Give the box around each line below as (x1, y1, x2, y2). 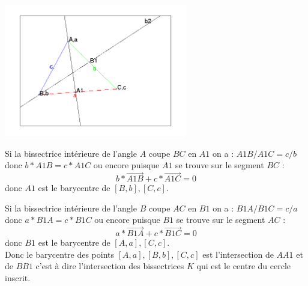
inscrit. (5, 272, 31, 284)
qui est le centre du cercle (196, 260, 291, 272)
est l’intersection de (202, 248, 274, 260)
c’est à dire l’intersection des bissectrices (35, 260, 184, 272)
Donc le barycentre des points (5, 248, 115, 260)
